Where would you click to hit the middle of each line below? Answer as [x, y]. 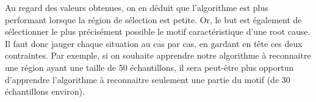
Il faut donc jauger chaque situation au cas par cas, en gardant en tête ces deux [154, 43]
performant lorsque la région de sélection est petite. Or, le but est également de [153, 19]
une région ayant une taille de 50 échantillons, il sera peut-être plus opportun [149, 67]
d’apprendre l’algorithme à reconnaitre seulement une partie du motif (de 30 [148, 79]
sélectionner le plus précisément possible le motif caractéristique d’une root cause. [158, 31]
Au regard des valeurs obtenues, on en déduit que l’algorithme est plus [137, 7]
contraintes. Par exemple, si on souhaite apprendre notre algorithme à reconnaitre [158, 55]
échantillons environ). [45, 91]
